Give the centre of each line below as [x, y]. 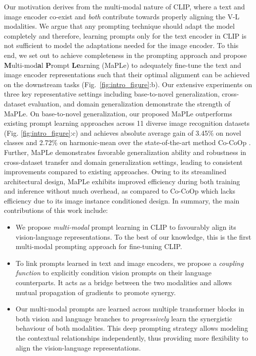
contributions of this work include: [56, 210]
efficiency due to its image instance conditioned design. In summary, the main [122, 200]
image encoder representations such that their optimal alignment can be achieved [127, 75]
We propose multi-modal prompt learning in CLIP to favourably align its [126, 227]
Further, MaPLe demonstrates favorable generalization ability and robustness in [125, 152]
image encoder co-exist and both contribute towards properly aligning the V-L [122, 16]
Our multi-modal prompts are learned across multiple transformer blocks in [130, 309]
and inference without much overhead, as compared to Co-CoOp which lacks [120, 191]
